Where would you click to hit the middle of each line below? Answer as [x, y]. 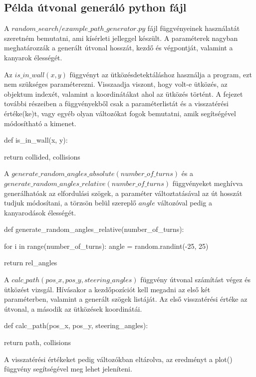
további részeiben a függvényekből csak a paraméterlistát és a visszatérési [116, 103]
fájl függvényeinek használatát [194, 28]
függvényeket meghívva [208, 183]
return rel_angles [31, 263]
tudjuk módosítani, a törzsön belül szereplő [70, 203]
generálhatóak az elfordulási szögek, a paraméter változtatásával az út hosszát [123, 193]
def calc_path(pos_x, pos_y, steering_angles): [76, 325]
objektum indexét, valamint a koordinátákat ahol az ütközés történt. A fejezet [124, 94]
